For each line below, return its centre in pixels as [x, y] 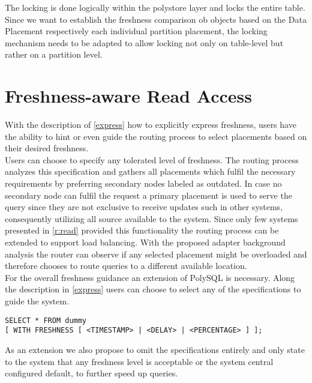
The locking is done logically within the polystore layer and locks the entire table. [155, 7]
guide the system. [37, 301]
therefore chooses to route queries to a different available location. [126, 266]
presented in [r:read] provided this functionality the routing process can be [142, 230]
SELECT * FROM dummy [46, 320]
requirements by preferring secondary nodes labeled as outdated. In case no [143, 183]
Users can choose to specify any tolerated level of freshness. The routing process [152, 159]
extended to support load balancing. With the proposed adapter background [145, 242]
